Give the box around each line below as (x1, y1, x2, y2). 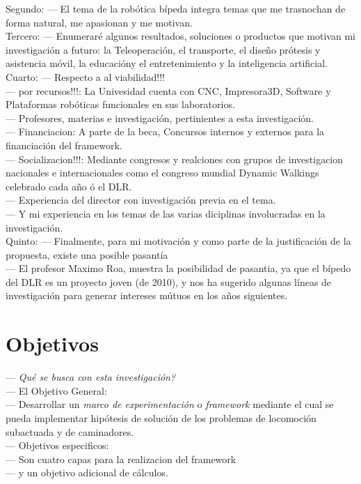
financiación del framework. (6, 137, 122, 152)
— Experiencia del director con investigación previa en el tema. (6, 192, 276, 207)
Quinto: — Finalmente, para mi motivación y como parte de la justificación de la (6, 234, 351, 248)
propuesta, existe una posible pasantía (6, 247, 168, 262)
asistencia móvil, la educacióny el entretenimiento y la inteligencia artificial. (6, 56, 328, 70)
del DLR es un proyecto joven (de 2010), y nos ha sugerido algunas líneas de (6, 274, 332, 289)
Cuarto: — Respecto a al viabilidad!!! (6, 69, 165, 84)
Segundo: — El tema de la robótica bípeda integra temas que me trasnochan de (6, 1, 346, 15)
